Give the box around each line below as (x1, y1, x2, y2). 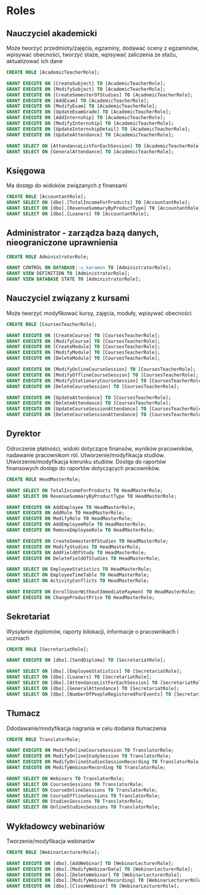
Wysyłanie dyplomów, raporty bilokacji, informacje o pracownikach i (6, 627, 179, 635)
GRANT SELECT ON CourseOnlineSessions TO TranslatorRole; (6, 787, 158, 793)
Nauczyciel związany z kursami (6, 293, 130, 304)
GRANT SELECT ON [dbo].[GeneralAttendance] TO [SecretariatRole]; (6, 685, 180, 691)
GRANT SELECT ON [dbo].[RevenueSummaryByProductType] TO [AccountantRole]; (6, 205, 204, 211)
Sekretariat (6, 611, 50, 622)
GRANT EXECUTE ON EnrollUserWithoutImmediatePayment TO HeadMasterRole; (6, 589, 196, 595)
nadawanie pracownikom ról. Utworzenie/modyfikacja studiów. (6, 451, 166, 459)
